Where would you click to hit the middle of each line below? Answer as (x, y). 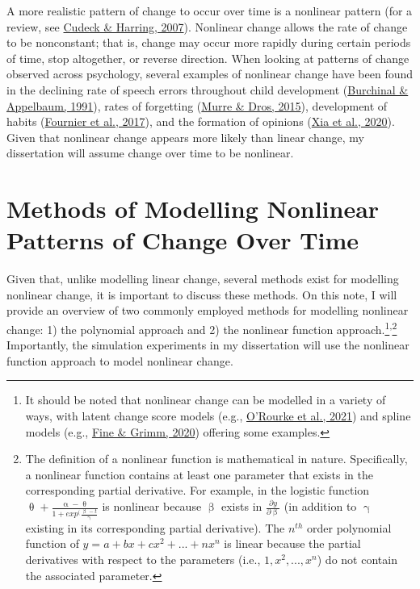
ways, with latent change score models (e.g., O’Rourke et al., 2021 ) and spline (218, 416)
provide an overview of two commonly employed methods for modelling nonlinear (208, 310)
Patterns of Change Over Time (183, 240)
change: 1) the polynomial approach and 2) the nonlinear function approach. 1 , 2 (202, 328)
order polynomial (349, 527)
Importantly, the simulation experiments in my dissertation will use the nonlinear (208, 345)
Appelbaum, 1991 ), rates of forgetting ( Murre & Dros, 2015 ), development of (197, 105)
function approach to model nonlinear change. (120, 360)
